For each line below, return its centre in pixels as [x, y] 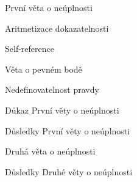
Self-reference [30, 49]
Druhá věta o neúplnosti [50, 151]
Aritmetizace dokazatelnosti [57, 28]
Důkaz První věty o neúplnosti [62, 110]
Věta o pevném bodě [44, 69]
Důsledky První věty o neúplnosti [68, 130]
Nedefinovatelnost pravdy [52, 89]
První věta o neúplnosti [49, 7]
